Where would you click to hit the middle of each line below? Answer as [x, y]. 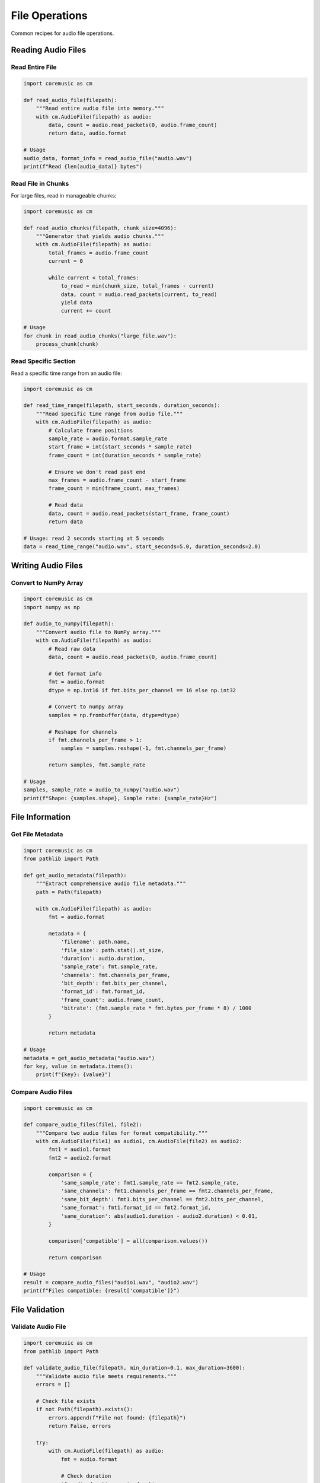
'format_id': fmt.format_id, [103, 992]
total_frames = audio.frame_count [98, 253]
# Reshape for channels [83, 732]
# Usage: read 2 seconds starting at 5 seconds [94, 538]
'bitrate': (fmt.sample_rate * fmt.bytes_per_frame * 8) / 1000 [156, 1008]
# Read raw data [72, 649]
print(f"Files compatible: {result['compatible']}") [102, 1291]
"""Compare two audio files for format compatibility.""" [122, 1133]
